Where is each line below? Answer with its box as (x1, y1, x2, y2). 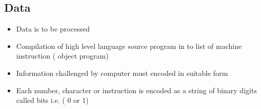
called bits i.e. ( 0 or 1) (16, 95, 89, 105)
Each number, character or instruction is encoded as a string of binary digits (16, 85, 257, 95)
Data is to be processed (16, 23, 90, 34)
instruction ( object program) (16, 50, 109, 61)
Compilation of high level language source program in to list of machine (16, 40, 242, 51)
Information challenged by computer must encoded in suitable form (16, 67, 228, 78)
